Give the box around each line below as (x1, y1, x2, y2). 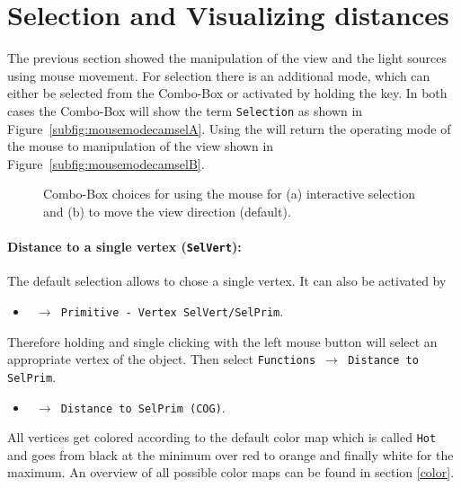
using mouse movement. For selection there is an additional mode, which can (7, 66, 430, 84)
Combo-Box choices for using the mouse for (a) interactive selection (43, 184, 415, 203)
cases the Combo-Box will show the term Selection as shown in (7, 101, 363, 120)
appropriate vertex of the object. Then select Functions (7, 350, 316, 368)
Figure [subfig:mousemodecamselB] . (7, 154, 205, 173)
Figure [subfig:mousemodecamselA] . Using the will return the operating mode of (7, 119, 451, 138)
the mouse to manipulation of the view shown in (7, 137, 274, 155)
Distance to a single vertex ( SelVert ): (7, 237, 242, 256)
